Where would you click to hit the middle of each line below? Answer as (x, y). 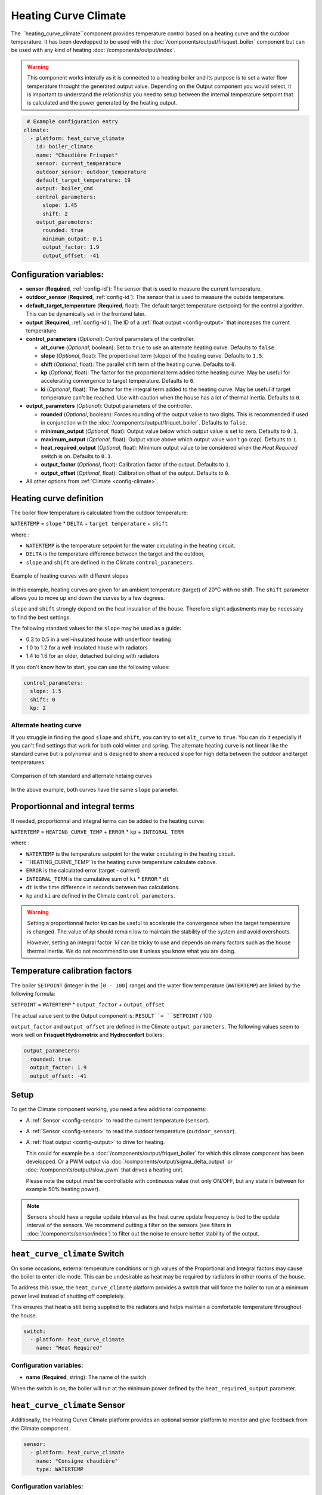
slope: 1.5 (46, 691)
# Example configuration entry (73, 122)
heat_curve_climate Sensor (68, 1405)
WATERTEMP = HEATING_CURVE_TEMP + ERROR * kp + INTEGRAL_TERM (97, 832)
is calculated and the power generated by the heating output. (102, 103)
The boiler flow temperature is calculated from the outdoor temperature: (100, 512)
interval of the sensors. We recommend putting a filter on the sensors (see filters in (129, 1225)
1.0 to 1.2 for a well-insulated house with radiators (87, 647)
